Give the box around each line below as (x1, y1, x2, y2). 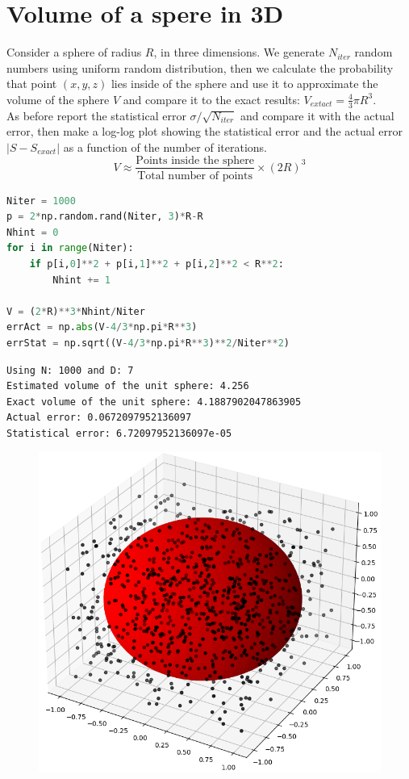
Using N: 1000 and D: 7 (6, 364, 134, 376)
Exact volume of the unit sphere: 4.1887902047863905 (6, 396, 302, 408)
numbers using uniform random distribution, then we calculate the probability (6, 59, 394, 76)
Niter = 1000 (6, 195, 76, 207)
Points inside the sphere (136, 154, 255, 166)
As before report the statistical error (6, 107, 186, 124)
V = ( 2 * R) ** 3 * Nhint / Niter (6, 305, 145, 317)
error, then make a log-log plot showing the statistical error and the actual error (6, 123, 403, 140)
